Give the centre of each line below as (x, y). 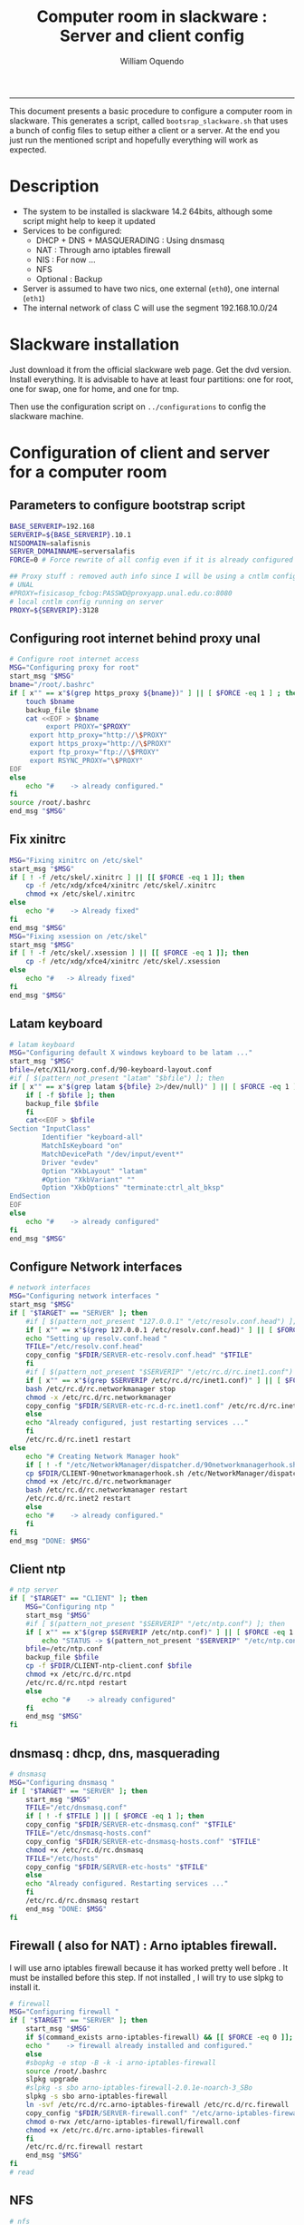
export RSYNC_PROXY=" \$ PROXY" (86, 760)
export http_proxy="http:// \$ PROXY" (99, 735)
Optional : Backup (69, 279)
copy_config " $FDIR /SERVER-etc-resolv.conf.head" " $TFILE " (139, 1355)
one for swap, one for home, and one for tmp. (94, 388)
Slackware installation (95, 344)
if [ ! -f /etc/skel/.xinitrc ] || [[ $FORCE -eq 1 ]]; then (127, 877)
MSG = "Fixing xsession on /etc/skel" (78, 936)
